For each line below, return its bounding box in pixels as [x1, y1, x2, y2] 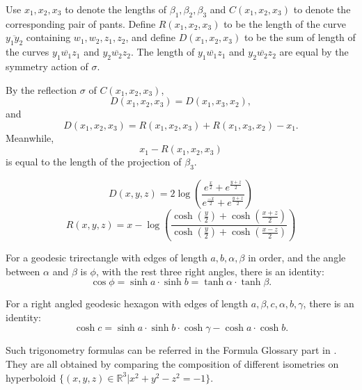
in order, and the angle [248, 250, 346, 265]
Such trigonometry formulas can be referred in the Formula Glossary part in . [6, 343, 337, 357]
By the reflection [6, 82, 77, 97]
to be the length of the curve [223, 16, 346, 31]
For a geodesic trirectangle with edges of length [6, 250, 207, 265]
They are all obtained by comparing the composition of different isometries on [6, 357, 339, 371]
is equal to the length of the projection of [6, 154, 182, 169]
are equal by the [279, 44, 349, 59]
